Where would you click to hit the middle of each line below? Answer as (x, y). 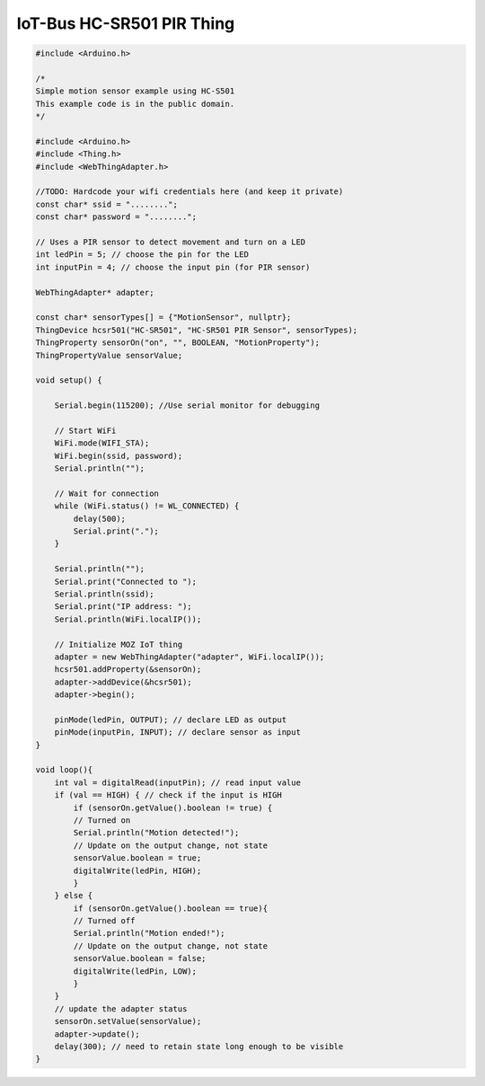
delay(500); (99, 518)
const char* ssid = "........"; (107, 204)
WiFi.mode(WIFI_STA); (102, 443)
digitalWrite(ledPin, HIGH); (137, 870)
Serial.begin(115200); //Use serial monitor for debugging (187, 406)
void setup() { (69, 380)
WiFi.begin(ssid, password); (119, 455)
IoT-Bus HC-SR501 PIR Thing (126, 23)
